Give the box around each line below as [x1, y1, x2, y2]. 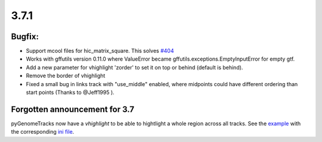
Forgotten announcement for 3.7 [11, 104, 135, 114]
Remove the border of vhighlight [26, 72, 106, 80]
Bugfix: [11, 31, 39, 42]
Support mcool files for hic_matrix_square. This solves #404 [26, 48, 174, 55]
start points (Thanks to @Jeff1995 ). [26, 89, 114, 96]
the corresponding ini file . [11, 128, 75, 135]
